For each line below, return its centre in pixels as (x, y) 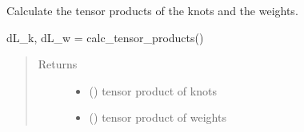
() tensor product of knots (153, 90)
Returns (58, 64)
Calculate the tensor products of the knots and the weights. (152, 10)
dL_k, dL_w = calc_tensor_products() (105, 37)
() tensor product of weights (158, 117)
